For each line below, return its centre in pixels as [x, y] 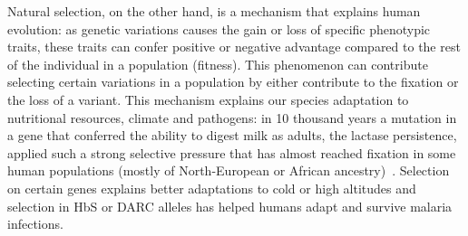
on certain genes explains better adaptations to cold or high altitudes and [212, 188]
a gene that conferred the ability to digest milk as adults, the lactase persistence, [232, 135]
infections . [35, 224]
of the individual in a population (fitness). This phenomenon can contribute [218, 64]
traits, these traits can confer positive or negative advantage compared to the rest [234, 47]
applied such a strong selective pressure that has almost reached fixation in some [232, 152]
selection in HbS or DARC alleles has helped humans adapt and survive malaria [230, 206]
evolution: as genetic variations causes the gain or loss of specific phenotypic [219, 28]
